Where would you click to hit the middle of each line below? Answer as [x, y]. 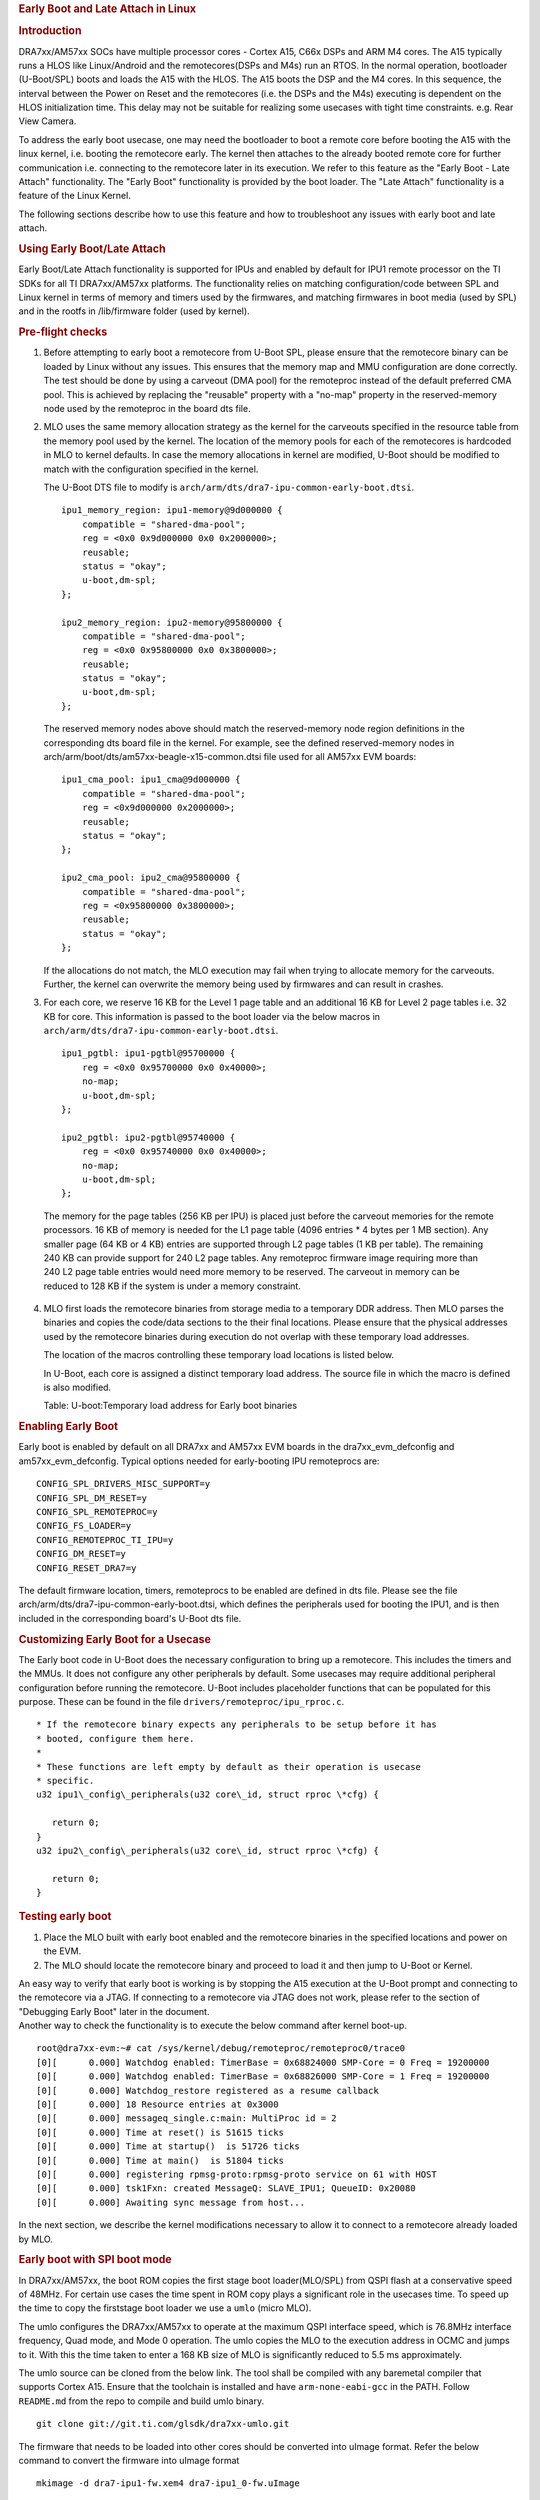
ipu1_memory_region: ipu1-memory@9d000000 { [172, 510]
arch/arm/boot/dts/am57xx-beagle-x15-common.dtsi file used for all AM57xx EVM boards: [230, 757]
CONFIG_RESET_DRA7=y [86, 1568]
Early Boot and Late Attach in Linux [107, 8]
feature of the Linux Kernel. [75, 196]
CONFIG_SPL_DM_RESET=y [92, 1498]
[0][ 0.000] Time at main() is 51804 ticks [160, 2160]
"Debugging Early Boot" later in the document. [114, 2011]
